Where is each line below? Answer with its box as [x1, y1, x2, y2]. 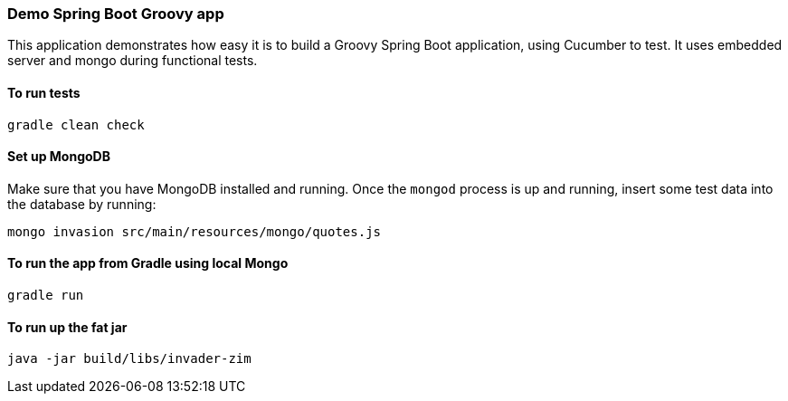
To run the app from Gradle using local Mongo [7, 255, 289, 272]
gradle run [7, 288, 84, 303]
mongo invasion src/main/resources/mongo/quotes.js [7, 224, 382, 239]
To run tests [7, 84, 81, 100]
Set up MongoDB [7, 148, 110, 165]
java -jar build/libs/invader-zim [7, 351, 252, 367]
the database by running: [7, 196, 157, 212]
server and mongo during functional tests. [7, 53, 258, 69]
